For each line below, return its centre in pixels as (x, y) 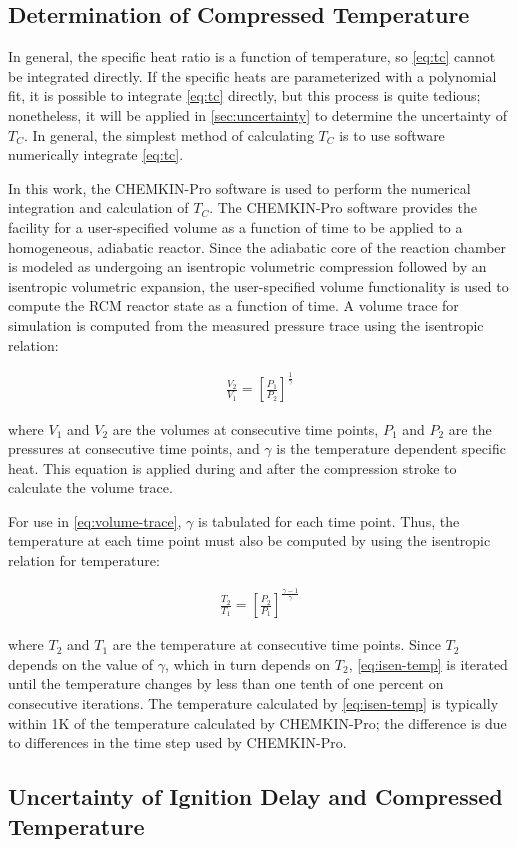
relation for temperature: (84, 560)
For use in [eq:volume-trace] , (95, 520)
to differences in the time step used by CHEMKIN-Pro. (177, 742)
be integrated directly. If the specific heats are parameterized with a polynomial (252, 75)
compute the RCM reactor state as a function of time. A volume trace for (233, 305)
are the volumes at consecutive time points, (245, 428)
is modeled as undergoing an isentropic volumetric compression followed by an (247, 266)
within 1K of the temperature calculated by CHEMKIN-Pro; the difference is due (257, 722)
